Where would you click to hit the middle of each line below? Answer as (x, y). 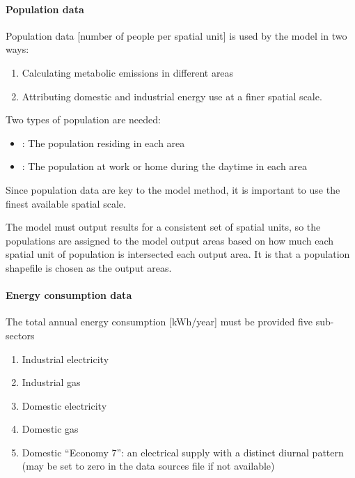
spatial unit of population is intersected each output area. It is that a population (178, 254)
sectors (20, 335)
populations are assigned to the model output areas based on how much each (170, 240)
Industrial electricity (65, 358)
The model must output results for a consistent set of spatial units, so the (163, 227)
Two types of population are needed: (83, 119)
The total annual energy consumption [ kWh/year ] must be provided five (159, 322)
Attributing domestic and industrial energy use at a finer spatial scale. (172, 96)
